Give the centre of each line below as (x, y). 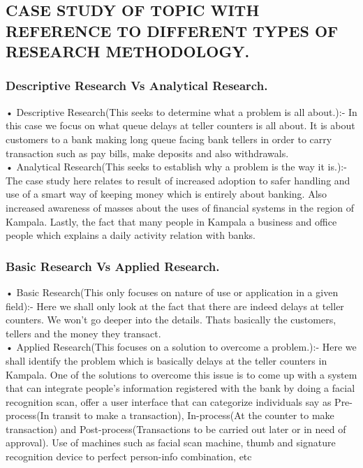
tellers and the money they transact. (83, 333)
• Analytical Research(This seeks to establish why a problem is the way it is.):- (176, 167)
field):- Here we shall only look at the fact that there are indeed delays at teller (175, 306)
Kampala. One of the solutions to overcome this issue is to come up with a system (181, 374)
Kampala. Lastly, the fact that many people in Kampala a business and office (171, 221)
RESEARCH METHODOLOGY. (128, 51)
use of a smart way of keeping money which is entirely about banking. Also (166, 194)
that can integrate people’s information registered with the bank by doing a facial (180, 388)
